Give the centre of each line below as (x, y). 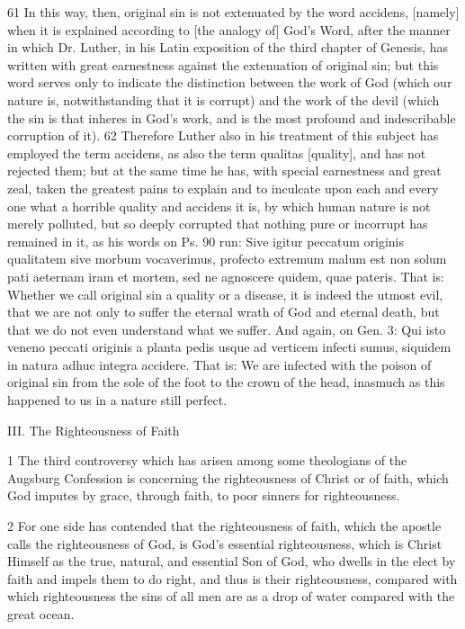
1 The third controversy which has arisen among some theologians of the (207, 460)
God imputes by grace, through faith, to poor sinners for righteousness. (204, 495)
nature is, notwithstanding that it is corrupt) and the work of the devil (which (224, 99)
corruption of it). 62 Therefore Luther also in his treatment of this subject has (223, 135)
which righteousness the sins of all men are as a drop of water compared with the (231, 596)
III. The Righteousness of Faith (94, 430)
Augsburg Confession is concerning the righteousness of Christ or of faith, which (228, 477)
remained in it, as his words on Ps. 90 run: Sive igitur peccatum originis (206, 241)
